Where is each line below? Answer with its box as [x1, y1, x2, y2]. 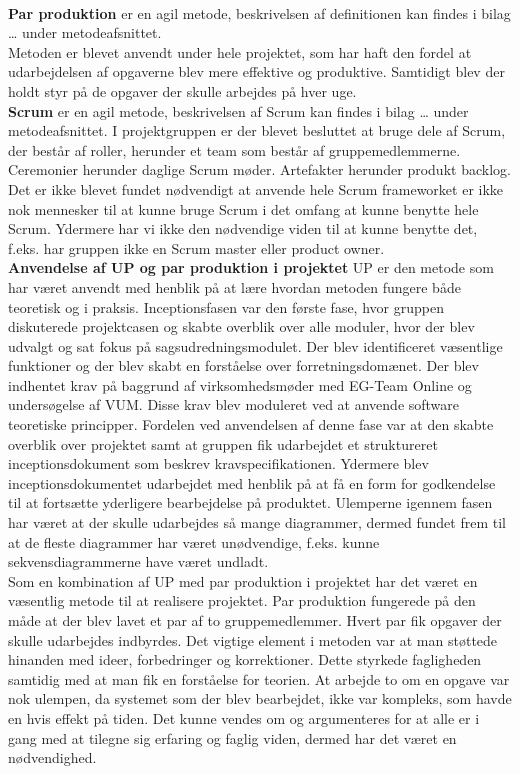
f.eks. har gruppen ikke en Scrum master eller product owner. [8, 237, 385, 258]
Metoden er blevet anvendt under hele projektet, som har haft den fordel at [8, 41, 472, 62]
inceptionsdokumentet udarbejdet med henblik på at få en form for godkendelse [8, 472, 496, 493]
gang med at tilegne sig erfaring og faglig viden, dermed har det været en [8, 727, 457, 748]
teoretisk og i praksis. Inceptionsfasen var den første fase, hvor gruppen [8, 296, 444, 317]
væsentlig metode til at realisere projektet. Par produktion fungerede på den [8, 590, 476, 611]
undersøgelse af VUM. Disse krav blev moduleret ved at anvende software [8, 394, 460, 415]
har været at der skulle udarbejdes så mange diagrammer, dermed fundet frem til [8, 512, 506, 533]
